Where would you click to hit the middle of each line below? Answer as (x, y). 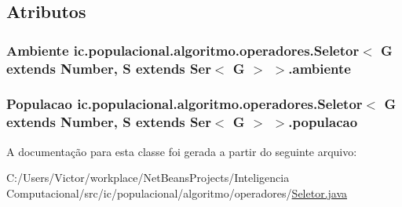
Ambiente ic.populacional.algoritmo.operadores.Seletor (183, 50)
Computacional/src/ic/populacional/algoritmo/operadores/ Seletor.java (177, 192)
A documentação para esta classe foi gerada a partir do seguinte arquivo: (182, 151)
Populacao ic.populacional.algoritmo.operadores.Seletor (185, 104)
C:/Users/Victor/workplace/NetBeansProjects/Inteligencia (148, 178)
